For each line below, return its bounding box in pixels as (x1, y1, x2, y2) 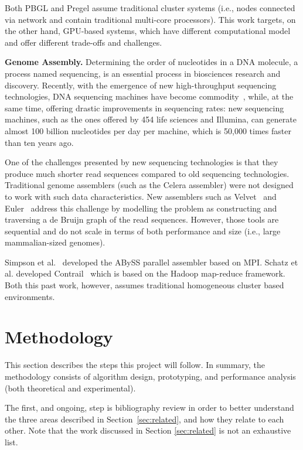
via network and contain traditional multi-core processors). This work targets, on (5, 13, 296, 25)
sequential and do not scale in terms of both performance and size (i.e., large (5, 224, 281, 237)
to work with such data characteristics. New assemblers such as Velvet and (5, 190, 277, 202)
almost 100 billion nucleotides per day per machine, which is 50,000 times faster (5, 124, 291, 137)
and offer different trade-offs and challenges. (5, 36, 162, 48)
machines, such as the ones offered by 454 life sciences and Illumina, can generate (5, 113, 297, 125)
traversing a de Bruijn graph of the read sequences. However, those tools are (5, 213, 279, 226)
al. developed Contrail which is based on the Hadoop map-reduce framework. (5, 267, 285, 279)
